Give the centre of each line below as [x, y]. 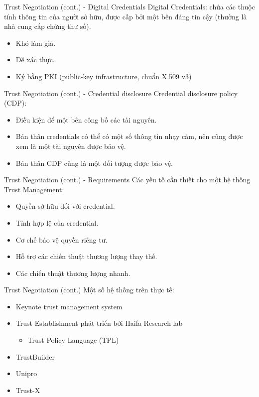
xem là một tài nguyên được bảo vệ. [71, 146]
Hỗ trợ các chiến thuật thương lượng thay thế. [86, 256]
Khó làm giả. [36, 43]
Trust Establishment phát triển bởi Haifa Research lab [99, 323]
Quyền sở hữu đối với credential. [65, 206]
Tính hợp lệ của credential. [57, 222]
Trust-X [28, 390]
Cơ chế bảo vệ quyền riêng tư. [62, 239]
